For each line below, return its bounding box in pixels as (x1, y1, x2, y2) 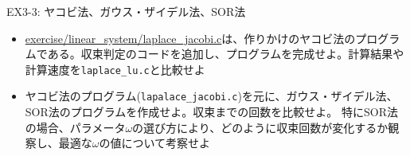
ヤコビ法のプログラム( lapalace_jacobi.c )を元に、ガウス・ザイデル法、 (25, 88, 398, 104)
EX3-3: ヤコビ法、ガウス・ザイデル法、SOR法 (6, 3, 246, 19)
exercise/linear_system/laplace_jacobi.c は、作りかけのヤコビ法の (25, 29, 356, 46)
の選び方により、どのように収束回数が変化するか (132, 119, 389, 135)
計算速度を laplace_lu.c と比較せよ (25, 60, 205, 77)
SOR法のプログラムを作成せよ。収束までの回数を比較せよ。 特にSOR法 (25, 103, 398, 120)
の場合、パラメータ (25, 119, 126, 135)
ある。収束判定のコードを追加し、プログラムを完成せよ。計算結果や (47, 45, 404, 62)
